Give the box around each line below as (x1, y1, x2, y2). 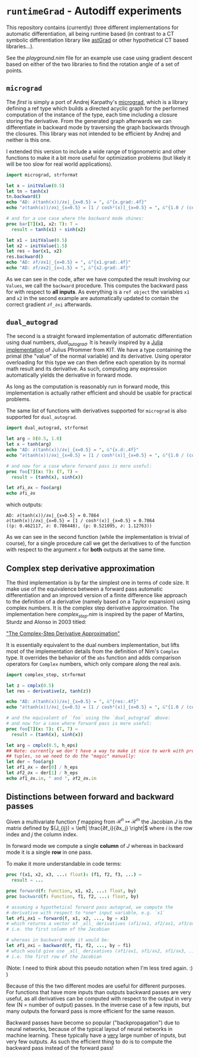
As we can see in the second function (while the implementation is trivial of (6, 534, 190, 541)
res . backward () (6, 254, 44, 260)
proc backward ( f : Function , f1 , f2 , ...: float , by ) (6, 893, 139, 900)
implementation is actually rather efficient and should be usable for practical (6, 389, 192, 396)
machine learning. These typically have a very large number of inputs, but (6, 1031, 187, 1039)
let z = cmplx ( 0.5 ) (6, 682, 54, 689)
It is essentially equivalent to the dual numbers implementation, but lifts (6, 641, 179, 648)
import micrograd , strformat (6, 172, 78, 178)
